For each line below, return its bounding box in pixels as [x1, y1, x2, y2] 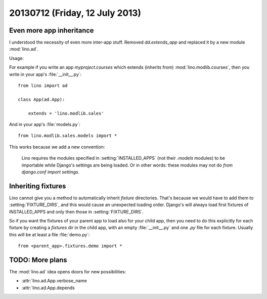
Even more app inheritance [9, 26, 94, 35]
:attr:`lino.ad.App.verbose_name [21, 278, 87, 284]
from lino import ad [18, 83, 68, 88]
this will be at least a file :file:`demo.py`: [9, 231, 90, 237]
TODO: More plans [9, 256, 67, 264]
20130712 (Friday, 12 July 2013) [9, 7, 141, 18]
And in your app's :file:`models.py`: [9, 121, 81, 127]
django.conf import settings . [21, 169, 80, 175]
